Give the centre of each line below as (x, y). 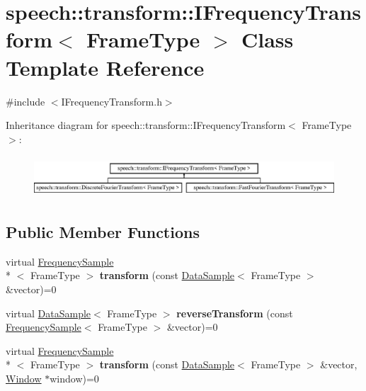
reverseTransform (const (235, 313)
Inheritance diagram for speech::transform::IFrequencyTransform (146, 125)
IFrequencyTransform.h (111, 101)
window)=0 (74, 379)
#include (25, 101)
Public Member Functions (103, 232)
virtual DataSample (48, 313)
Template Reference (105, 67)
